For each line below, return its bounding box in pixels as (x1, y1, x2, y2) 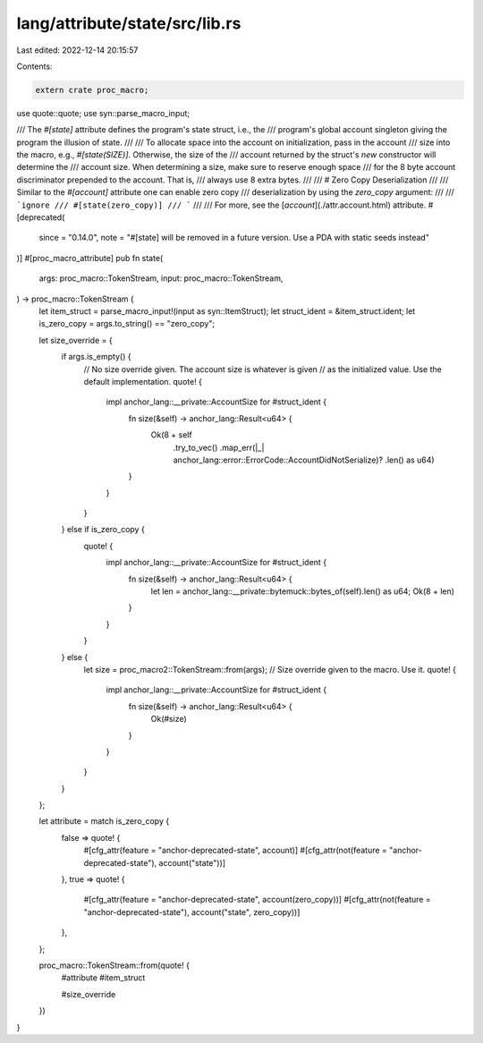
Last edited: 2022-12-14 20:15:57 (16, 45, 139, 55)
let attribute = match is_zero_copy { (38, 816, 170, 827)
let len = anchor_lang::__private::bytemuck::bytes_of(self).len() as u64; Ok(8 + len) (150, 586, 455, 597)
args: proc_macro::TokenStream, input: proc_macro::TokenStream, (38, 273, 284, 284)
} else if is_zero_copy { (61, 524, 145, 535)
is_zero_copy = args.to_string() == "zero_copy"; (38, 318, 216, 329)
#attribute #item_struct (61, 972, 146, 983)
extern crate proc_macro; (35, 85, 149, 95)
